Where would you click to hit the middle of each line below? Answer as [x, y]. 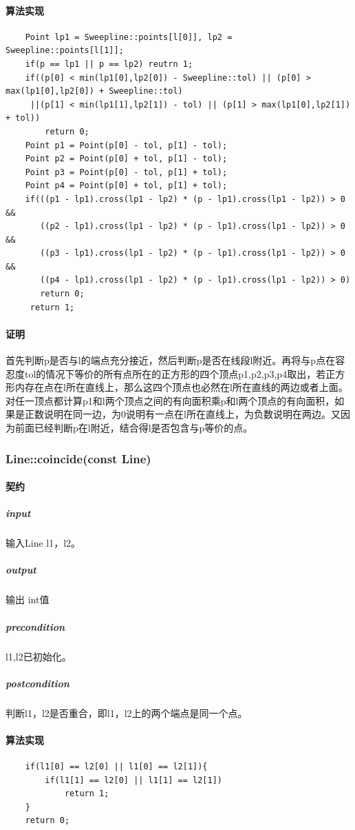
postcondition [37, 683]
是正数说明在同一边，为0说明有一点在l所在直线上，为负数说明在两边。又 [177, 414]
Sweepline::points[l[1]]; [65, 51]
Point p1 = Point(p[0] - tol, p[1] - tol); [126, 145]
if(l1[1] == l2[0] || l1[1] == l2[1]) [133, 780]
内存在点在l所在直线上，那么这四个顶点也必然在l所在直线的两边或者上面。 [181, 387]
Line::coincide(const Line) [78, 458]
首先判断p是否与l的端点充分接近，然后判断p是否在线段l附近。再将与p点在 [171, 360]
